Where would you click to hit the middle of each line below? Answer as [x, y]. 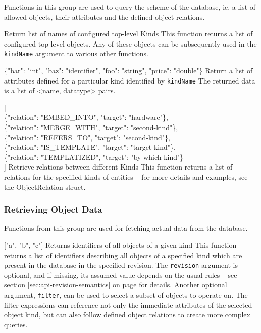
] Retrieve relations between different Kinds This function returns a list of [118, 167]
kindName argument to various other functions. [76, 53]
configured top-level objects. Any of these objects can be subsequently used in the [130, 43]
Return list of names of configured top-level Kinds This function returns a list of [128, 34]
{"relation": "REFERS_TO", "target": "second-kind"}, [87, 137]
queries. [16, 324]
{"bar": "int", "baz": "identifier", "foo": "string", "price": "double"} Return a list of [128, 71]
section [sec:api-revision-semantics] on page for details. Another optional [116, 285]
